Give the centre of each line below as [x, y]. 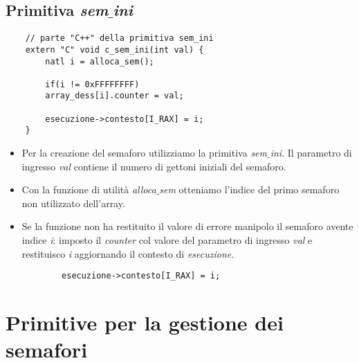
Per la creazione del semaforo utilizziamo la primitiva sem [144, 153]
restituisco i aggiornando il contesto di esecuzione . [128, 253]
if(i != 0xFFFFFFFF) [92, 84]
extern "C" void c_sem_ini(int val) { [114, 50]
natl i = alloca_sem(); [100, 61]
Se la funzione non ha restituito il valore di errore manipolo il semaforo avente [187, 226]
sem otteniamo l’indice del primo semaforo [249, 189]
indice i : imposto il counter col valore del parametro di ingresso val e [167, 240]
